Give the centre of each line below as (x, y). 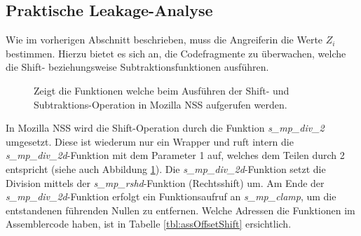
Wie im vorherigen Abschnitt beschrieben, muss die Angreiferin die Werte (164, 40)
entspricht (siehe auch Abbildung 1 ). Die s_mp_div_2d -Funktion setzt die (166, 168)
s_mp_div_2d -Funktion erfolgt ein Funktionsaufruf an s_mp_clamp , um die (171, 196)
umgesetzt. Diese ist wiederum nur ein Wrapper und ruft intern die (150, 141)
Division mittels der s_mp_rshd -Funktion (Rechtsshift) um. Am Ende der (165, 182)
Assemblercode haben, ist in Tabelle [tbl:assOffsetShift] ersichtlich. (149, 224)
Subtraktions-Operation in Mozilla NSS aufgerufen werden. (161, 104)
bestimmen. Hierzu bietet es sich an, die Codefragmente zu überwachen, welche (176, 53)
